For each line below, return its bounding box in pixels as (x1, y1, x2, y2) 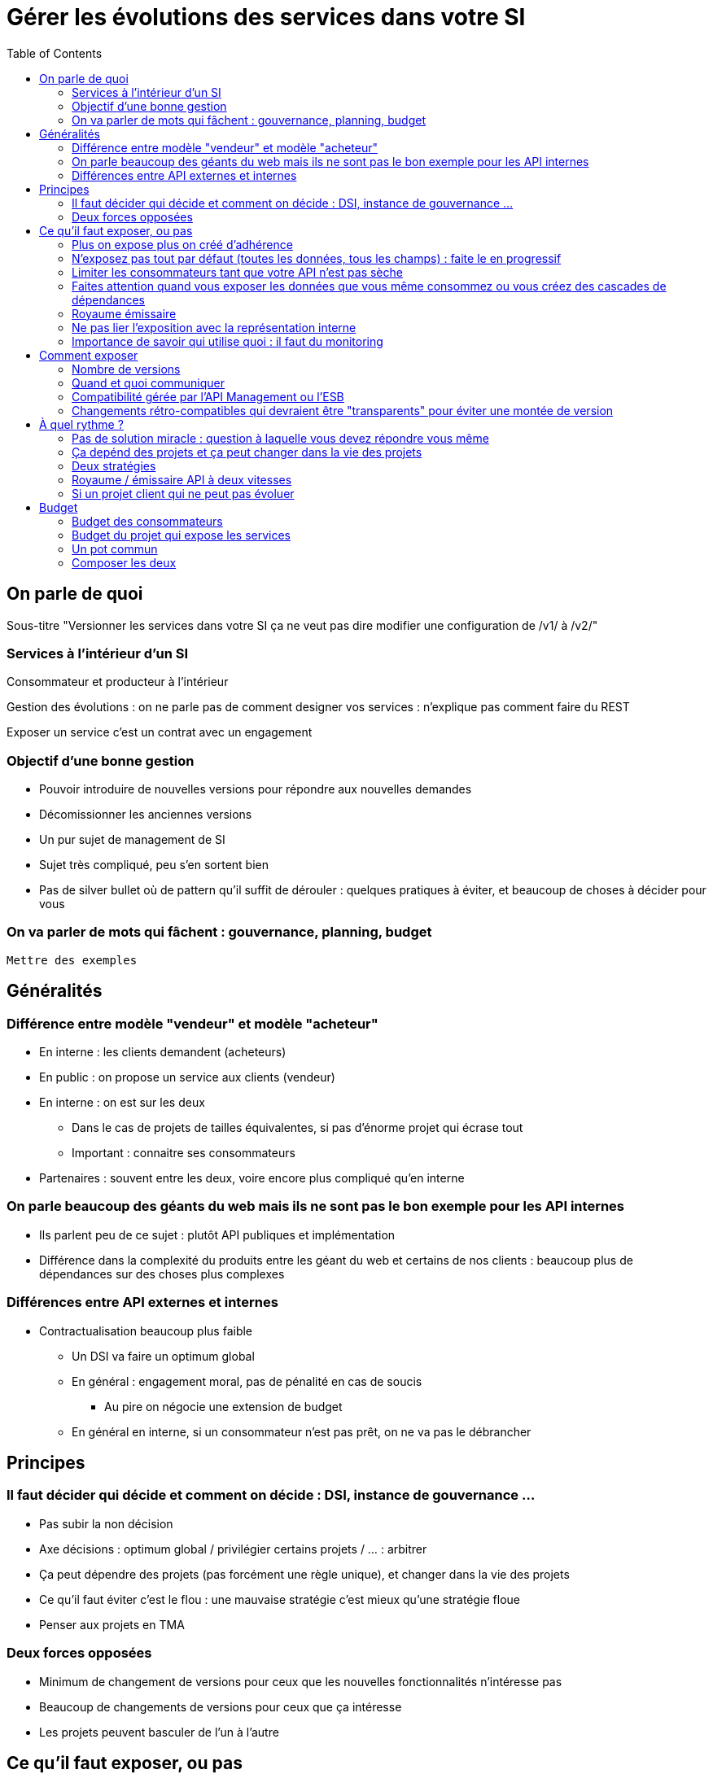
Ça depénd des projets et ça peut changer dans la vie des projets (72, 444, 422, 459)
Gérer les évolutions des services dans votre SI (7, 3, 526, 31)
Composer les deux (72, 555, 177, 570)
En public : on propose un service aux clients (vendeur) (39, 1070, 335, 1085)
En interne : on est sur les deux (39, 1095, 205, 1110)
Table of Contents (7, 46, 103, 60)
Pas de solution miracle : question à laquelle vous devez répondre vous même (72, 430, 489, 445)
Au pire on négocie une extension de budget (104, 1399, 343, 1414)
